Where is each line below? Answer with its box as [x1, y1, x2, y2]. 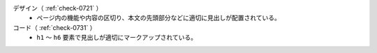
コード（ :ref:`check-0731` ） [13, 23, 96, 31]
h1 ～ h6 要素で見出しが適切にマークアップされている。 [36, 33, 198, 42]
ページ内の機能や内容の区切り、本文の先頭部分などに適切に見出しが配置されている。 [36, 14, 281, 22]
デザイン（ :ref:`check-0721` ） [13, 4, 103, 12]
